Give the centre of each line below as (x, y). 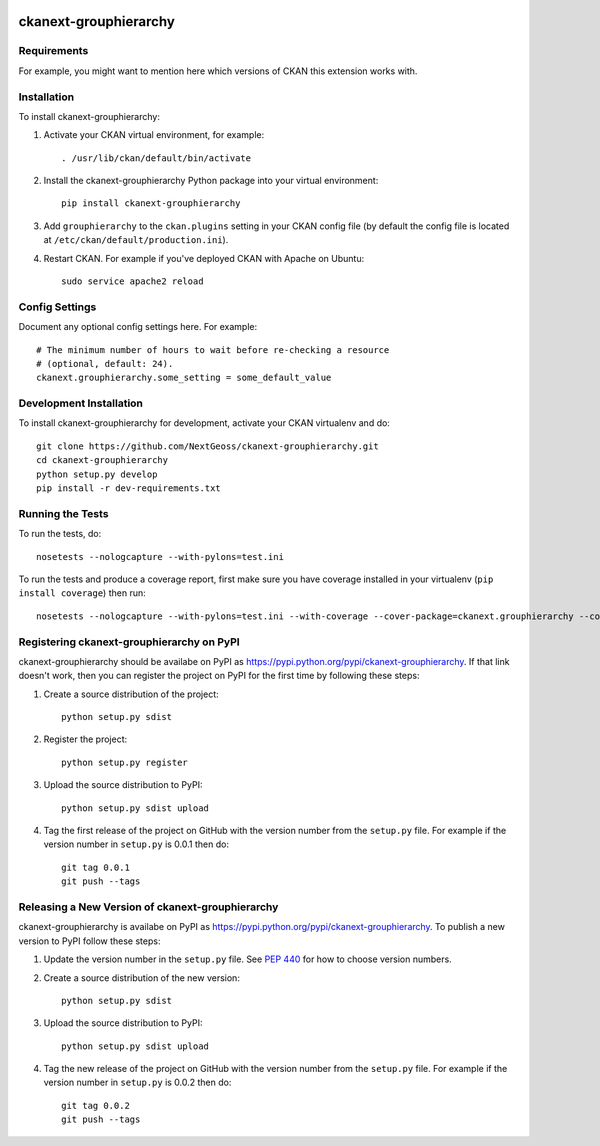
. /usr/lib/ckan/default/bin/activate (156, 158)
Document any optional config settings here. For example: (138, 327)
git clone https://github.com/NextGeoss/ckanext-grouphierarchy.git (207, 446)
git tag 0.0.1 (95, 867)
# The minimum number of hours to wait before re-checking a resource (213, 349)
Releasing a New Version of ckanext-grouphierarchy (148, 907)
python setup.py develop (97, 474)
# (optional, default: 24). (105, 363)
